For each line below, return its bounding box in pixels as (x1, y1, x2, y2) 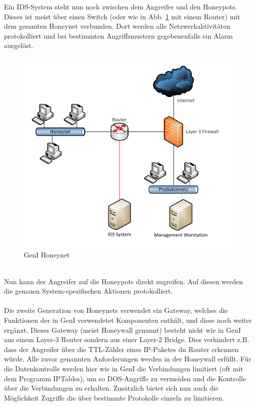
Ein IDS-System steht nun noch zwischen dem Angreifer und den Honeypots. (4, 1, 237, 11)
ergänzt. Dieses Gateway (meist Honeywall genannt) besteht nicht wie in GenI (4, 324, 241, 335)
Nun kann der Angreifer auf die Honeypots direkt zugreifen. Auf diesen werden (4, 276, 243, 286)
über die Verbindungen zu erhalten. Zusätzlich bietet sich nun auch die (4, 383, 218, 393)
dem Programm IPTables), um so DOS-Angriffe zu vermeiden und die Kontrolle (4, 373, 246, 383)
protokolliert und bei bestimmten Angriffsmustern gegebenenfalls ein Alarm (4, 30, 233, 41)
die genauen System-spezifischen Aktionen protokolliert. (4, 286, 173, 296)
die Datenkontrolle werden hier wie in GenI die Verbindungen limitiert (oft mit (4, 363, 243, 373)
